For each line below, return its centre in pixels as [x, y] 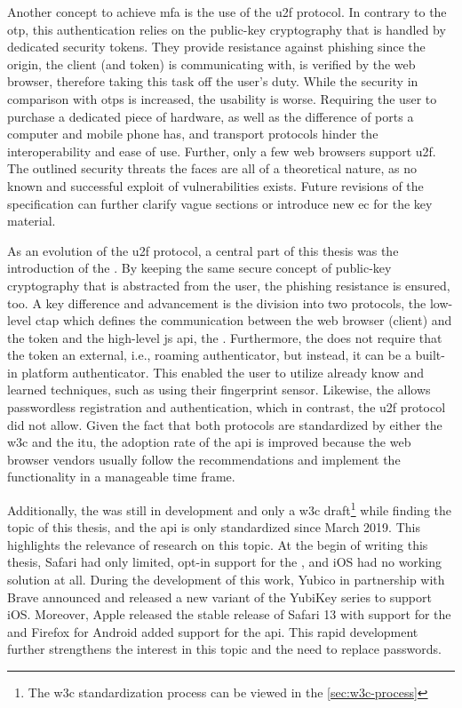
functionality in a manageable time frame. [121, 477]
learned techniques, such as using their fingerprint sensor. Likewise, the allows [219, 390]
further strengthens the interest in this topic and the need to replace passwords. [224, 649]
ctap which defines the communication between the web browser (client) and [243, 320]
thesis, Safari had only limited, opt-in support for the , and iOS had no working [224, 562]
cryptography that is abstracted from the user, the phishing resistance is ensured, [229, 285]
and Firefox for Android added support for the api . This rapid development [213, 631]
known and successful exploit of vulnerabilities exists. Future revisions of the [215, 185]
